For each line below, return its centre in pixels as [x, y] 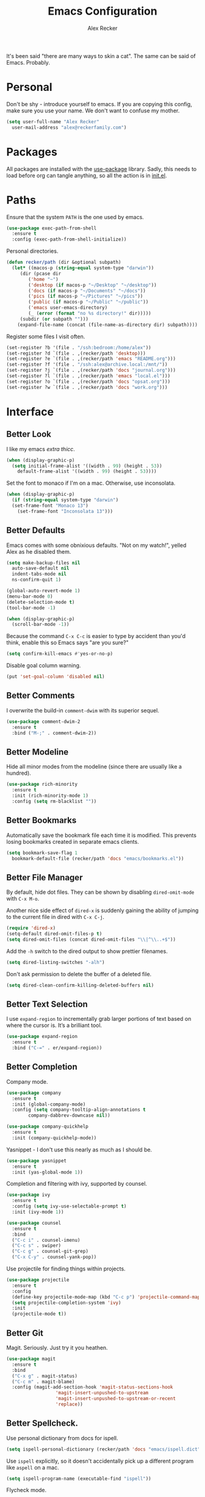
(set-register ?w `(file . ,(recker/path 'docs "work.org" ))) [87, 387]
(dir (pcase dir [41, 274]
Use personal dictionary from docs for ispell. [62, 1438]
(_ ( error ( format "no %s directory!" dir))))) [90, 313]
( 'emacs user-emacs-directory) [68, 308]
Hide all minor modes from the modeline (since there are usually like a [94, 767]
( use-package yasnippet [37, 1161]
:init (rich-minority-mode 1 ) [50, 796]
